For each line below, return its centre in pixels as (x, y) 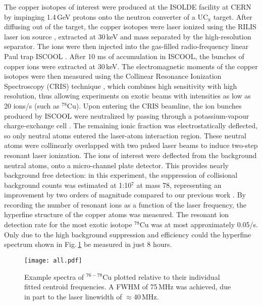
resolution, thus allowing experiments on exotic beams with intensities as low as (127, 96)
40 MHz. (146, 296)
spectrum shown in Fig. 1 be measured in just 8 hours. (88, 244)
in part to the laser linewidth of (73, 296)
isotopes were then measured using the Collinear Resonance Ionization (113, 76)
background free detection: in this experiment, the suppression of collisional (121, 175)
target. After (233, 16)
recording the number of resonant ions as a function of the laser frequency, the (125, 204)
